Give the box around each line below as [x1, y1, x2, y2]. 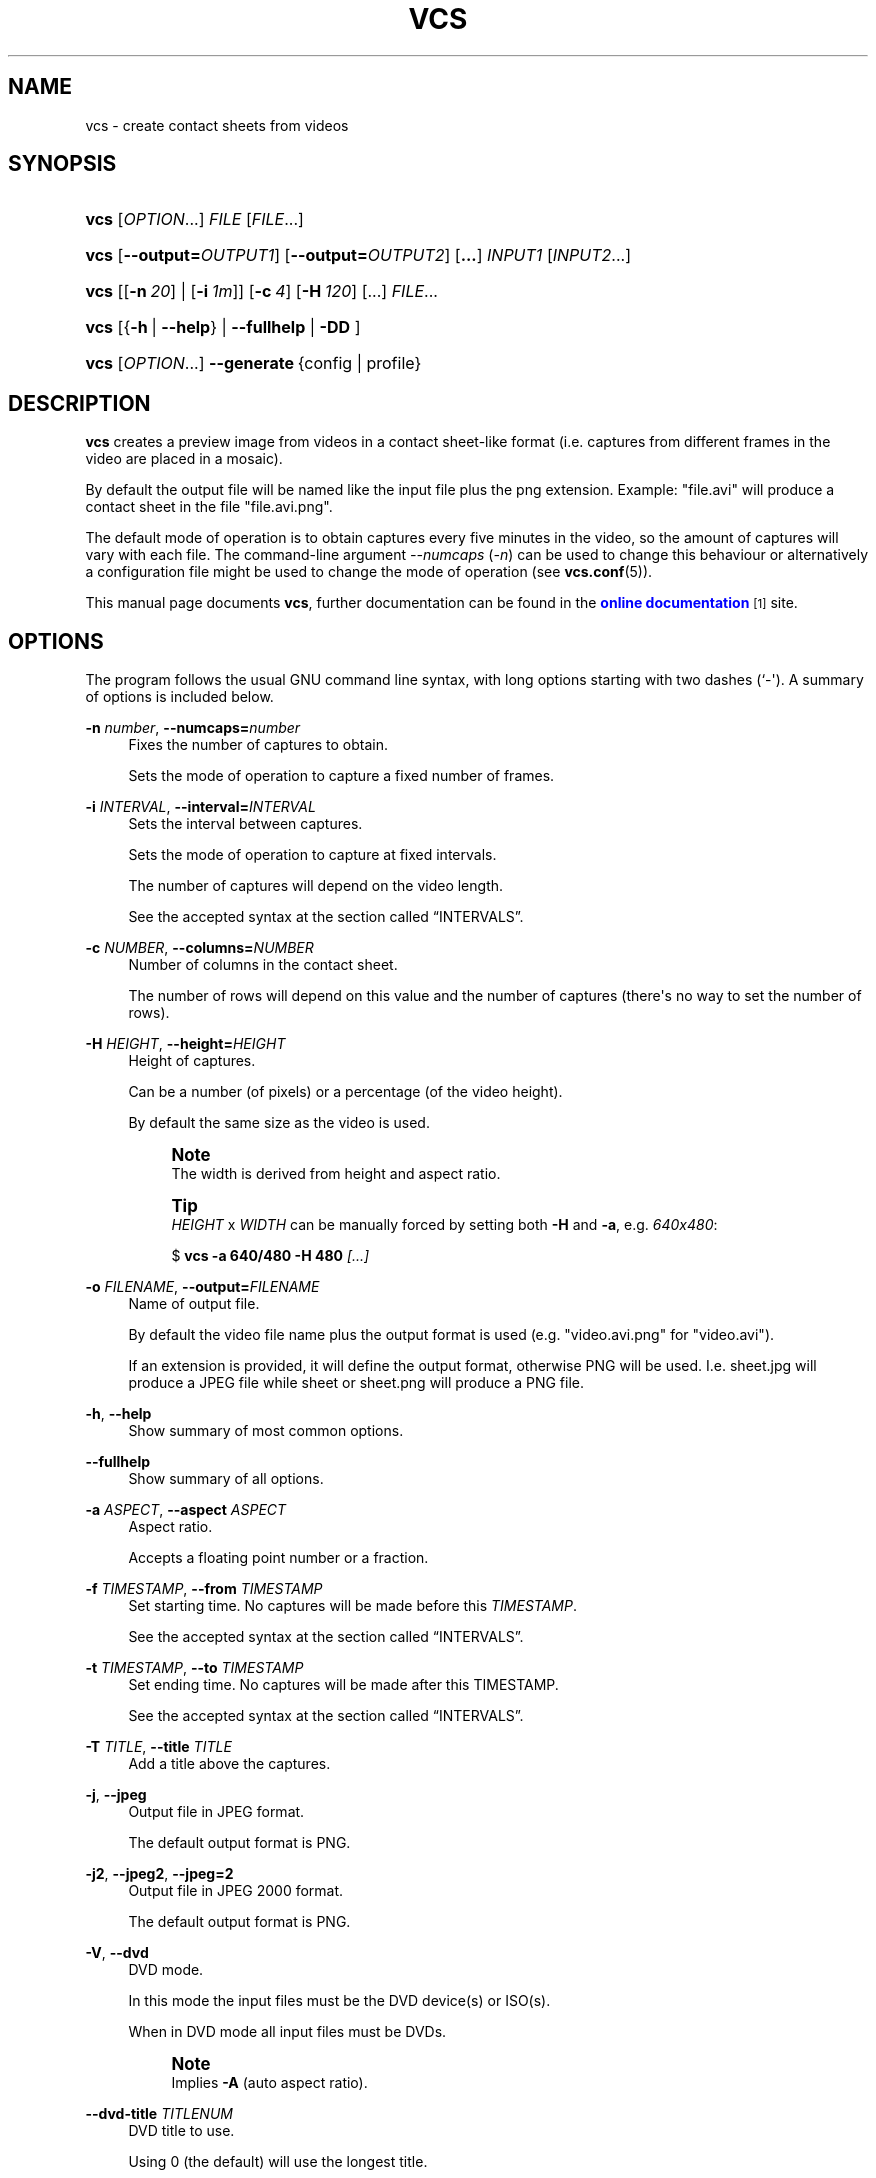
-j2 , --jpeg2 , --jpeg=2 [85, 1865, 234, 1883]
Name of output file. [128, 1295, 260, 1313]
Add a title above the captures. [128, 1755, 331, 1773]
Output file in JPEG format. [128, 1803, 305, 1821]
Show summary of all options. [128, 1470, 324, 1488]
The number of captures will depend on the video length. [128, 877, 504, 895]
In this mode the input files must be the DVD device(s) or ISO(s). [128, 1992, 551, 2010]
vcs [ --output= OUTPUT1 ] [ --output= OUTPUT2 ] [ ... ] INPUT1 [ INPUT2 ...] [85, 245, 631, 266]
